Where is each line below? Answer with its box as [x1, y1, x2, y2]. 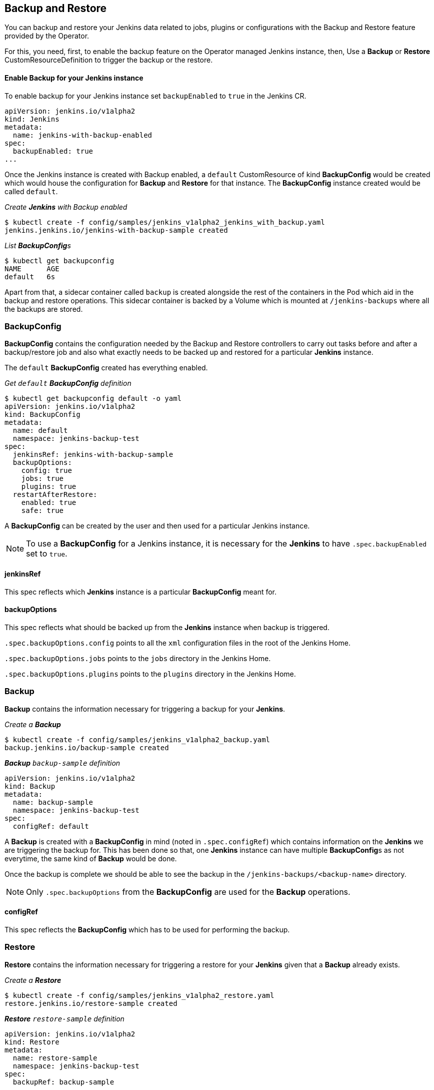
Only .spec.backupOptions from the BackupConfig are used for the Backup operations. [26, 886, 350, 897]
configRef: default [12, 822, 89, 830]
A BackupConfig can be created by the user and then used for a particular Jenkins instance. [4, 521, 310, 530]
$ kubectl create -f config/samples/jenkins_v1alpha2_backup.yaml [4, 735, 270, 744]
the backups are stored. [4, 304, 83, 313]
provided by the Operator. [4, 32, 89, 41]
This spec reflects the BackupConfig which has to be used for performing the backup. [4, 925, 290, 934]
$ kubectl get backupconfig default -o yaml [4, 394, 182, 403]
